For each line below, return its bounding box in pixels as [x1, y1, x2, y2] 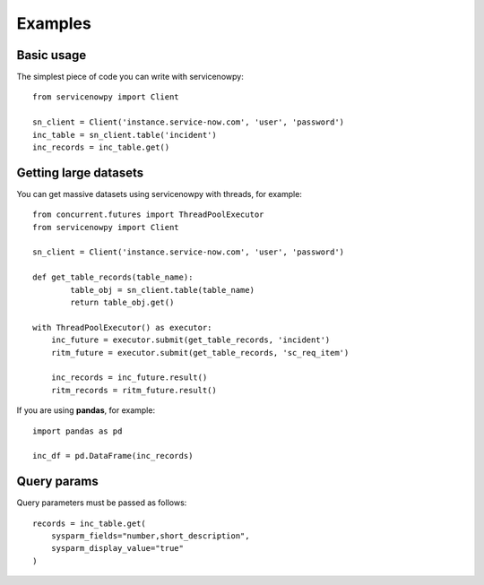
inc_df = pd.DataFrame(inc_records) [32, 451, 194, 461]
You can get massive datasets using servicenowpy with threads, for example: [16, 188, 302, 199]
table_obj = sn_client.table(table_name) [70, 285, 255, 295]
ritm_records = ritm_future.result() [50, 385, 217, 395]
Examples [16, 13, 91, 33]
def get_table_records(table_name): [32, 272, 194, 282]
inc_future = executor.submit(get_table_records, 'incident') [50, 335, 331, 345]
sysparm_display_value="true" [50, 543, 184, 554]
